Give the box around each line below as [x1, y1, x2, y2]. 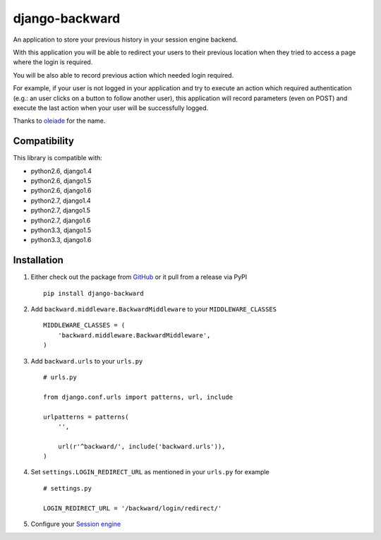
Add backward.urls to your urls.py [30, 356, 143, 365]
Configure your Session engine [30, 520, 121, 529]
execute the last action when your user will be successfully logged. [13, 103, 209, 112]
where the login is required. [13, 58, 93, 66]
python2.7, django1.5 [30, 206, 91, 215]
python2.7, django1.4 [30, 196, 91, 205]
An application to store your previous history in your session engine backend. [13, 35, 238, 44]
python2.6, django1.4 [30, 167, 92, 175]
